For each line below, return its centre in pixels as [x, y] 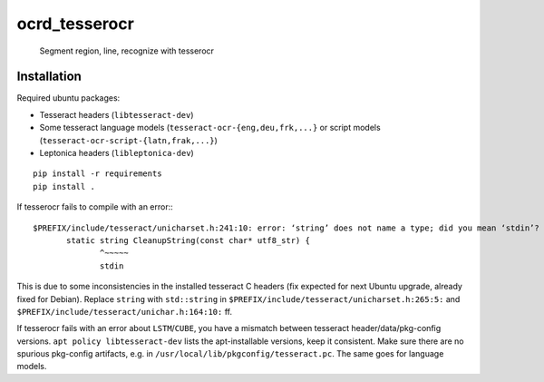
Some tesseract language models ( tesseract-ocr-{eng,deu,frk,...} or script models [210, 128]
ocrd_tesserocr [76, 24]
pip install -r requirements [97, 174]
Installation [49, 77]
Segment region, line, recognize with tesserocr [127, 51]
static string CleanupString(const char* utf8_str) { [188, 240]
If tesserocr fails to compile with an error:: [95, 207]
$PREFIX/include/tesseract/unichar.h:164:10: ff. [125, 311]
